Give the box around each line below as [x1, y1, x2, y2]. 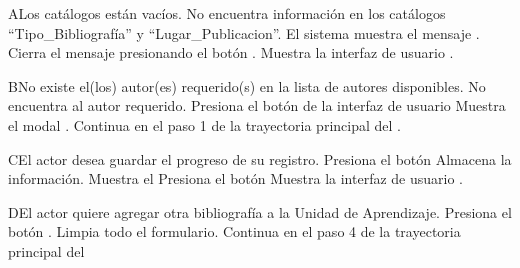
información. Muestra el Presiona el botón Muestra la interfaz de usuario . [8, 168, 463, 189]
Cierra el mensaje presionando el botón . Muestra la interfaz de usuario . [8, 42, 454, 63]
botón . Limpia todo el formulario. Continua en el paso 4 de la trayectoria [8, 221, 461, 242]
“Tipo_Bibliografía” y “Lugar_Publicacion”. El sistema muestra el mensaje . [8, 22, 480, 43]
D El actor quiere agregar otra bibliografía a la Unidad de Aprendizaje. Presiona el [8, 201, 512, 222]
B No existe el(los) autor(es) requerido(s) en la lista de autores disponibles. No [8, 75, 486, 96]
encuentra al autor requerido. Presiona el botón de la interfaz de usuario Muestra [8, 95, 506, 116]
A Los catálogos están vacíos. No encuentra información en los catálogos [8, 3, 446, 23]
